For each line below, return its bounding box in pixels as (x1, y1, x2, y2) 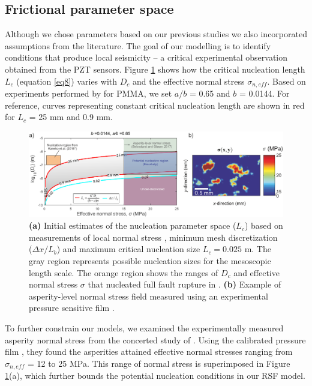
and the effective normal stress (132, 74, 245, 87)
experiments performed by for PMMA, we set (5, 87, 172, 100)
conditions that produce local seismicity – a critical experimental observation (5, 51, 288, 64)
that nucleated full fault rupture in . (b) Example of (88, 278, 281, 291)
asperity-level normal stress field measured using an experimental (29, 289, 268, 302)
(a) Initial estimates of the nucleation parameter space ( (29, 219, 236, 232)
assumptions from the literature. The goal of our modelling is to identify (5, 39, 271, 52)
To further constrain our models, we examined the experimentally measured (5, 322, 284, 334)
